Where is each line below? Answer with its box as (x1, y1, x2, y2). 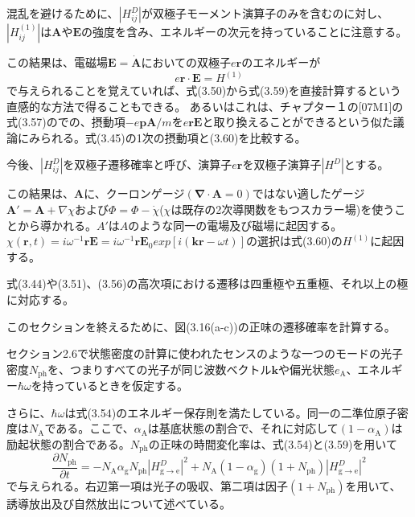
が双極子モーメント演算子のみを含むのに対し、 (141, 5, 389, 21)
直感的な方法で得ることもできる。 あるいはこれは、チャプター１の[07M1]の (6, 97, 404, 114)
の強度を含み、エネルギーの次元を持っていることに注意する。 (81, 23, 408, 39)
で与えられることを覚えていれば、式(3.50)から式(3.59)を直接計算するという (6, 82, 401, 99)
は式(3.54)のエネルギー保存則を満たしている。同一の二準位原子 (64, 404, 397, 421)
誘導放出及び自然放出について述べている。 (6, 494, 232, 511)
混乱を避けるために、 (6, 5, 119, 21)
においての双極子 (141, 54, 232, 70)
